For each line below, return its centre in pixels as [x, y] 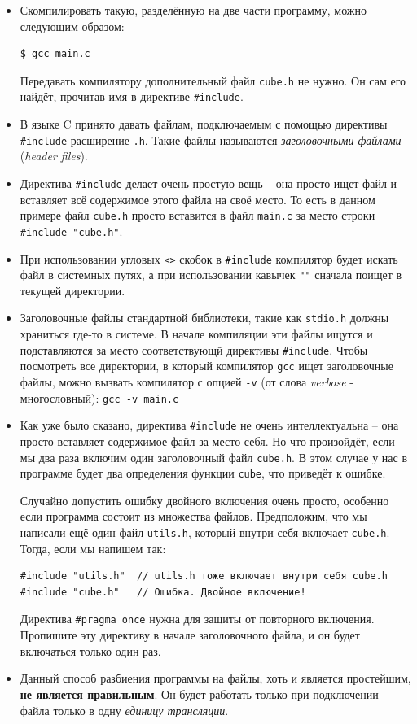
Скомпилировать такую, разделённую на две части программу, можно [193, 10]
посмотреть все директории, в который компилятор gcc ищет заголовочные [206, 366]
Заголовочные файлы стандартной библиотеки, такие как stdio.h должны [204, 318]
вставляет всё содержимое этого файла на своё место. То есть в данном [198, 199]
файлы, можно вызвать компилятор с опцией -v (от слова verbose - [187, 381]
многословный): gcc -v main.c [99, 397]
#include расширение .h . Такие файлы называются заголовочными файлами [211, 140]
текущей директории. [72, 290]
